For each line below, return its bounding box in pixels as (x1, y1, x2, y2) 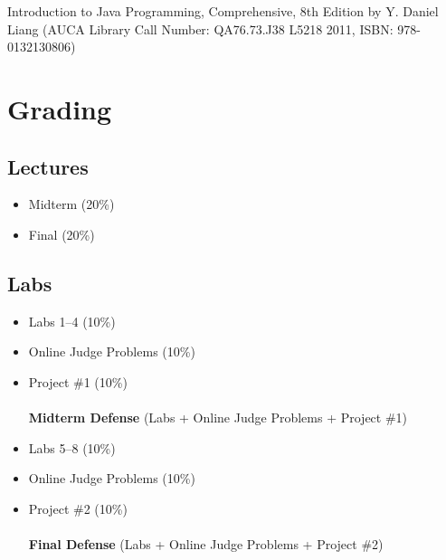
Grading (7, 90, 112, 127)
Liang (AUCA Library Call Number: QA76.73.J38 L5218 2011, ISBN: (7, 19, 394, 38)
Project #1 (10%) (28, 372, 128, 391)
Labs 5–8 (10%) (28, 438, 116, 457)
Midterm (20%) (28, 195, 115, 214)
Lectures (7, 152, 89, 180)
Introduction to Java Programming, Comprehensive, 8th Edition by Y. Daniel (7, 2, 439, 20)
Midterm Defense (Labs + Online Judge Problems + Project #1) (28, 408, 408, 427)
